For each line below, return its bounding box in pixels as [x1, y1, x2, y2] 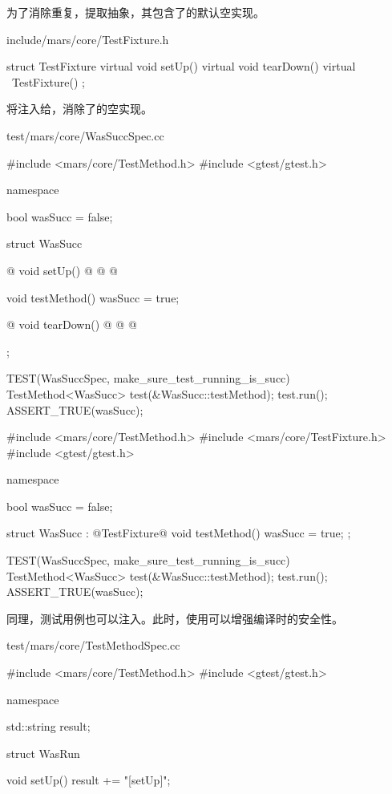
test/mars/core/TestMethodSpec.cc [6, 637, 180, 654]
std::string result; [6, 718, 91, 735]
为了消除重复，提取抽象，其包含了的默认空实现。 [6, 4, 265, 20]
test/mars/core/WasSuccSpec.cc [6, 127, 164, 144]
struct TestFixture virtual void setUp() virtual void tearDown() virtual [6, 58, 356, 75]
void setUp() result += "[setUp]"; [6, 772, 171, 788]
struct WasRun [6, 744, 80, 761]
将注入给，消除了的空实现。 [6, 100, 152, 117]
